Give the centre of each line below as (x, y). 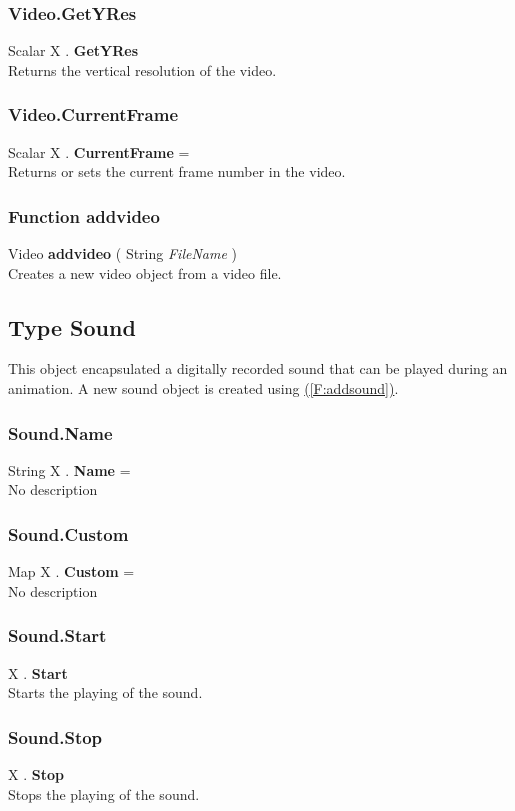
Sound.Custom (68, 533)
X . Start (38, 672)
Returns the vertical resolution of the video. (142, 69)
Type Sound (72, 326)
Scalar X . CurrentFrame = (99, 151)
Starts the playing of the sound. (105, 692)
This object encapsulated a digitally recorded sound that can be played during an (258, 368)
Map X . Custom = (71, 571)
